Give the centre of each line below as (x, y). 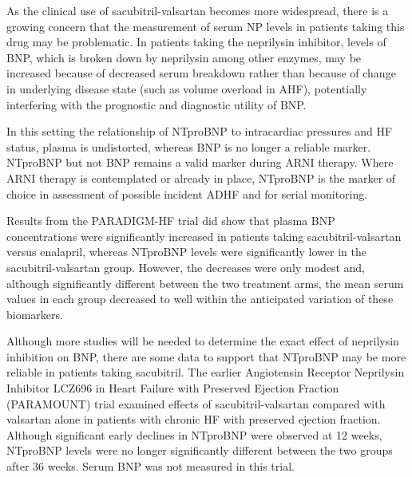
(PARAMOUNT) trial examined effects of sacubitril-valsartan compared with (196, 403)
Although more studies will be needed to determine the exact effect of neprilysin (203, 341)
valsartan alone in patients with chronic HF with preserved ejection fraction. (194, 419)
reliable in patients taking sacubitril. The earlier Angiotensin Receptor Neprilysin (206, 372)
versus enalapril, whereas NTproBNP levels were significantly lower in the (186, 252)
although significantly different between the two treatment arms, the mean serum (205, 283)
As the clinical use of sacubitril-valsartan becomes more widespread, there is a (198, 10)
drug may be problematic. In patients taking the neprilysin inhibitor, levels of (196, 42)
